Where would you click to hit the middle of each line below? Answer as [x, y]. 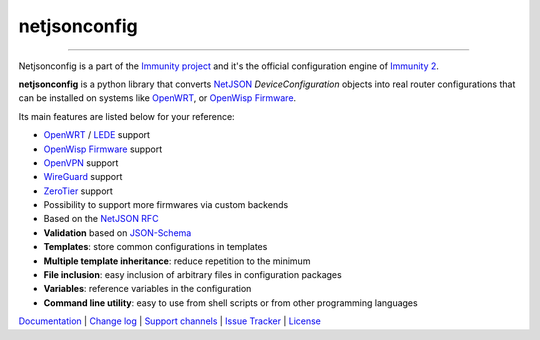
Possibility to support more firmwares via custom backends [166, 205]
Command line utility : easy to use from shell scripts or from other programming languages [231, 302]
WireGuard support [83, 177]
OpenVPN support [81, 162]
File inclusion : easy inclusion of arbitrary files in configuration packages [192, 275]
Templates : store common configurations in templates [155, 247]
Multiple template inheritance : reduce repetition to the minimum [177, 261]
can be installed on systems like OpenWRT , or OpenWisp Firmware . [157, 98]
